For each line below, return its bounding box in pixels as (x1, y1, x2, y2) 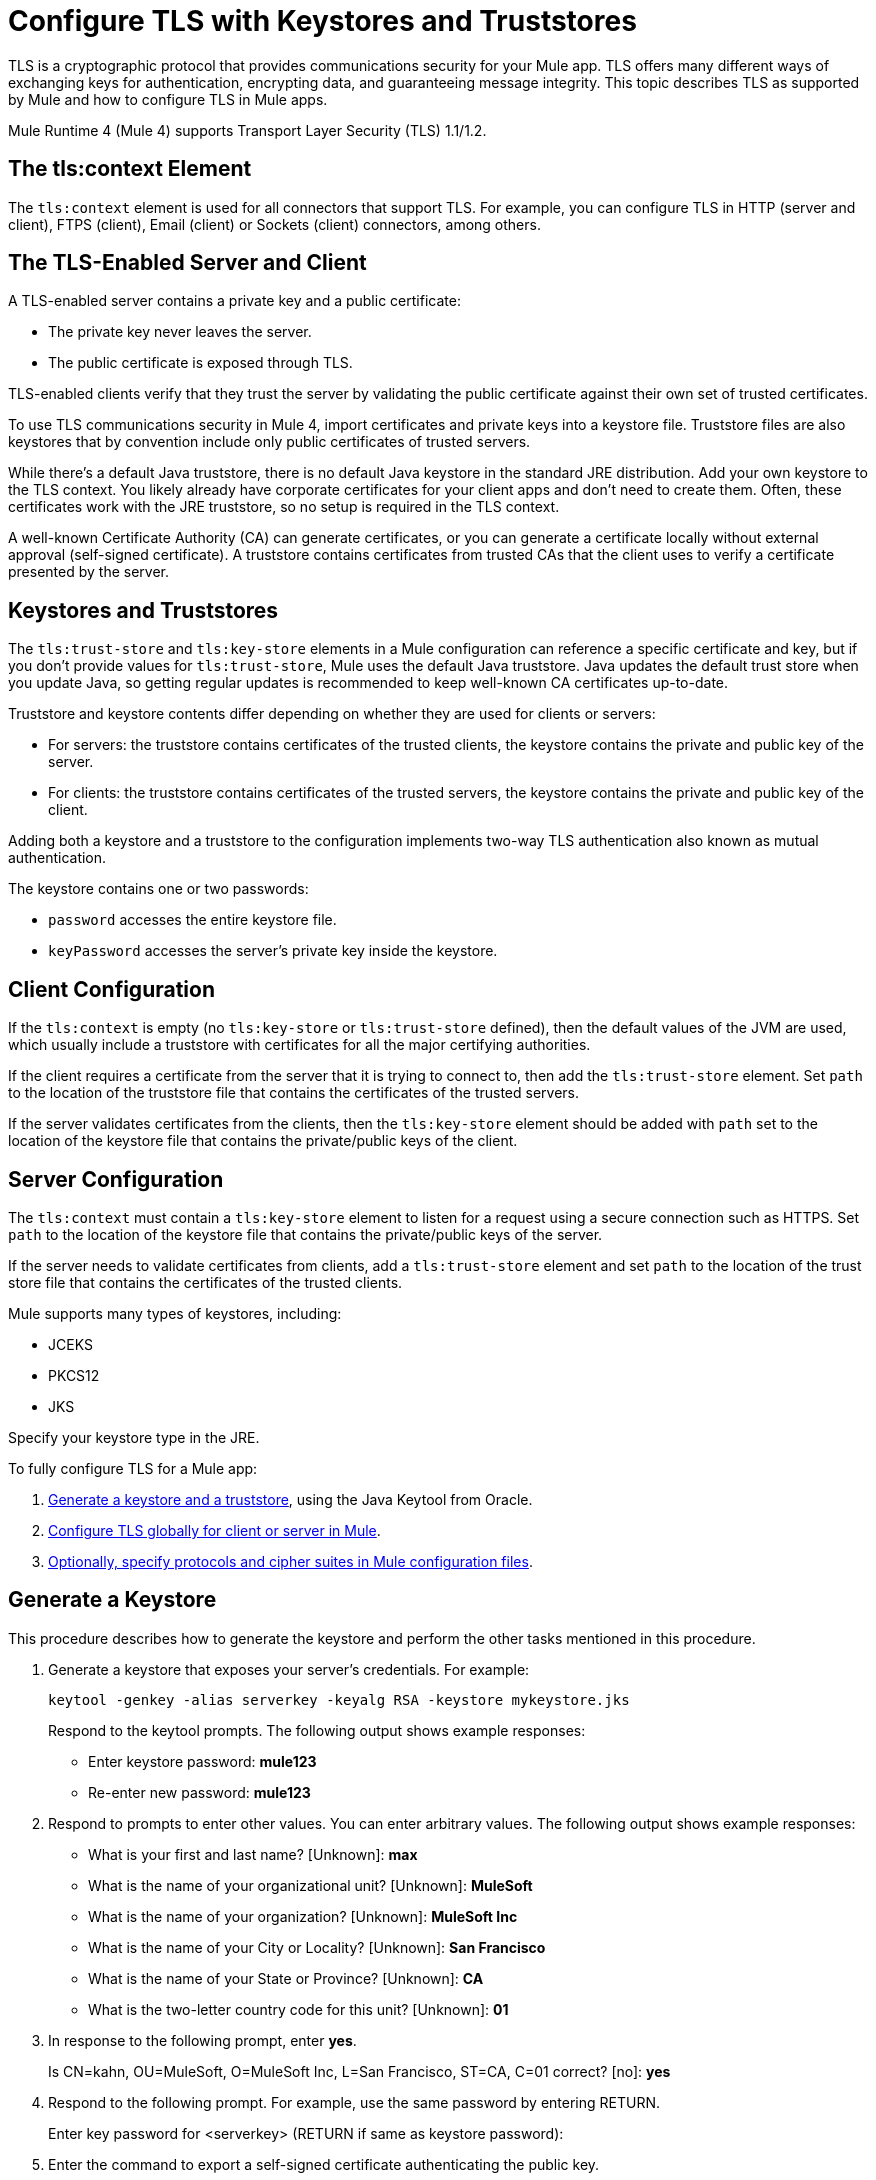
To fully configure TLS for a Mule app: (8, 1459, 258, 1477)
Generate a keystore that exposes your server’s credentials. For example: (48, 1660, 530, 1678)
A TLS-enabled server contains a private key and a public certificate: (8, 292, 461, 310)
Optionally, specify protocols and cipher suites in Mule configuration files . (48, 1552, 533, 1570)
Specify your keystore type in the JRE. (8, 1428, 260, 1446)
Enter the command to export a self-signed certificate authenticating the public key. (48, 2155, 600, 2173)
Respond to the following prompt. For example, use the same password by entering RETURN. (48, 2093, 661, 2111)
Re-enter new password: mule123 (88, 1783, 311, 1801)
